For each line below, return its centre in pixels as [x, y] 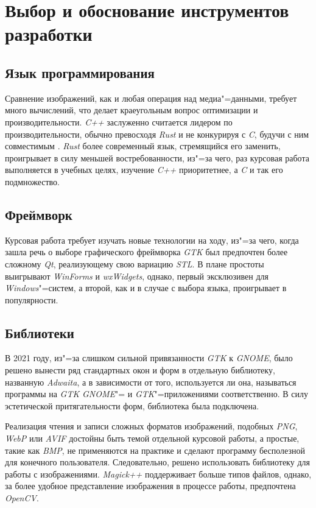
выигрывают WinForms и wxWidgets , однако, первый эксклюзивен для [137, 276]
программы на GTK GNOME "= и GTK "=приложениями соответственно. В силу [156, 394]
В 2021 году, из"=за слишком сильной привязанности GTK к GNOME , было [149, 358]
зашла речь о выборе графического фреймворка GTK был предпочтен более [146, 252]
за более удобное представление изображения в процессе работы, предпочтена [150, 486]
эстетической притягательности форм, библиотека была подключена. [132, 405]
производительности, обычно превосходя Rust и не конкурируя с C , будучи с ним [157, 134]
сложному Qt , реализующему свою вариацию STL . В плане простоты [135, 263]
